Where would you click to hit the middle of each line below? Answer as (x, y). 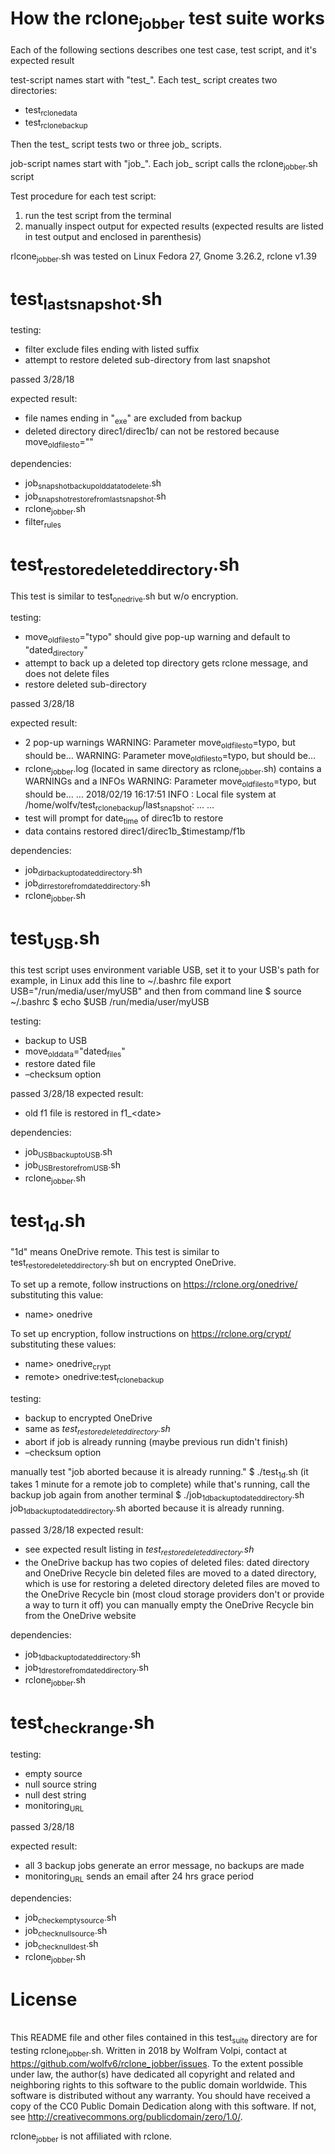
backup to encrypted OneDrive (88, 1418)
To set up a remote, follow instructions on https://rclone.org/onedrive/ (154, 1284)
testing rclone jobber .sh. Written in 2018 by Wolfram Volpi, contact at (149, 2052)
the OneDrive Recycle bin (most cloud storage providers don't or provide (174, 1594)
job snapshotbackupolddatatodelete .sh (93, 484)
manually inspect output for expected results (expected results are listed (174, 226)
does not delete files (67, 673)
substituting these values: (63, 1344)
